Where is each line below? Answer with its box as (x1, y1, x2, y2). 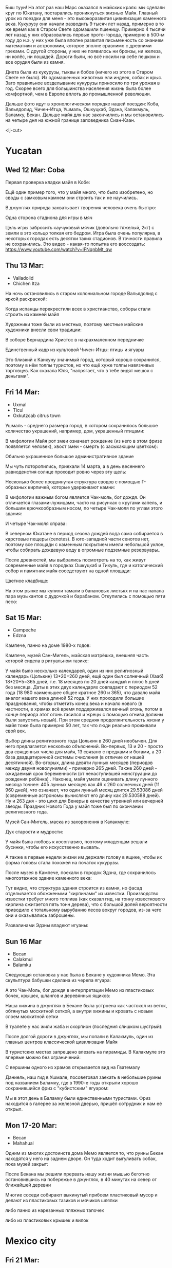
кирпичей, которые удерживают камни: (28, 484, 116, 490)
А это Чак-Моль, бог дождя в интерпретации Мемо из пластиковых (5, 987, 154, 993)
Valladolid (12, 275, 34, 281)
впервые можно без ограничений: (5, 1054, 81, 1061)
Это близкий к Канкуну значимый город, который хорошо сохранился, (5, 356, 161, 363)
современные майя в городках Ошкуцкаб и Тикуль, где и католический (5, 562, 163, 568)
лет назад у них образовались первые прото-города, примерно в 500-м (5, 32, 165, 38)
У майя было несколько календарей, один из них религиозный (5, 668, 144, 674)
